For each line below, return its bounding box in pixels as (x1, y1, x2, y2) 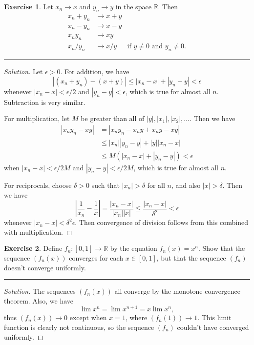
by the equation (110, 243, 157, 253)
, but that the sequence (156, 252, 226, 263)
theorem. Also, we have (4, 295, 74, 305)
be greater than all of (81, 113, 145, 123)
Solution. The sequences (4, 286, 76, 296)
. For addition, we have (60, 66, 129, 77)
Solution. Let (4, 66, 43, 77)
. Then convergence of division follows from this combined (75, 217, 248, 227)
